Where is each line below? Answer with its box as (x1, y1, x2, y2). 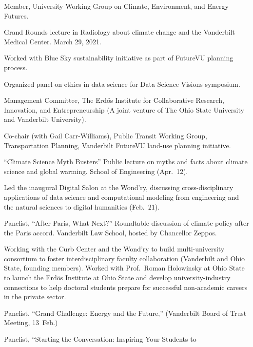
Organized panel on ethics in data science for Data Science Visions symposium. (4, 78, 240, 89)
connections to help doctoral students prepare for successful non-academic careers (4, 282, 248, 292)
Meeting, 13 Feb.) (4, 317, 58, 328)
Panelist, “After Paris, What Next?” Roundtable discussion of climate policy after (4, 218, 249, 228)
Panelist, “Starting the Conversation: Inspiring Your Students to (4, 334, 196, 344)
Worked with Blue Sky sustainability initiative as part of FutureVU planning (4, 53, 234, 63)
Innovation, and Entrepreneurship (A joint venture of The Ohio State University (4, 104, 244, 115)
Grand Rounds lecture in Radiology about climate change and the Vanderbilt (4, 27, 235, 37)
